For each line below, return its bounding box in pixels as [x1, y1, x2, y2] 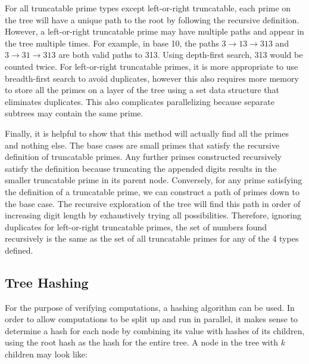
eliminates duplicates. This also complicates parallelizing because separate [5, 95, 274, 107]
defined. [5, 243, 33, 256]
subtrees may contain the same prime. [5, 107, 143, 119]
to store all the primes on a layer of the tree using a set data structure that [5, 84, 280, 96]
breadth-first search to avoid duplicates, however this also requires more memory [5, 72, 299, 84]
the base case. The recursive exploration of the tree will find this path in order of [5, 197, 301, 209]
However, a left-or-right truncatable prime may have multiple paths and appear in [5, 25, 304, 38]
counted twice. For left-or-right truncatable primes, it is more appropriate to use [5, 60, 298, 72]
